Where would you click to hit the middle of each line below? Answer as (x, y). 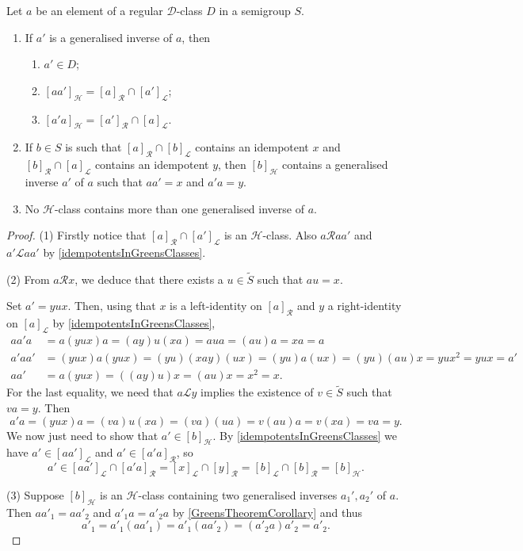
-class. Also (290, 235)
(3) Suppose (35, 495)
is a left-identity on (216, 306)
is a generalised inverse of (111, 37)
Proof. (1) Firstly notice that (76, 235)
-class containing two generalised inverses (238, 495)
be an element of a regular (99, 10)
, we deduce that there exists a (149, 279)
